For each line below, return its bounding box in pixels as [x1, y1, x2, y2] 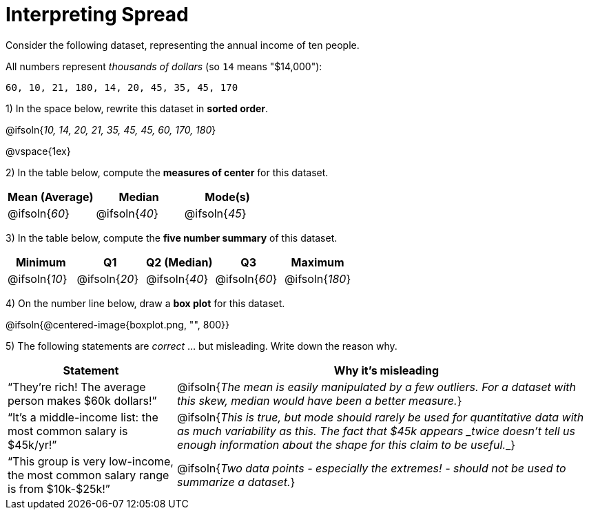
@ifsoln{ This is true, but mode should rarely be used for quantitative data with [176, 410, 584, 424]
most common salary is [8, 423, 128, 438]
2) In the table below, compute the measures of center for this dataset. [6, 166, 329, 178]
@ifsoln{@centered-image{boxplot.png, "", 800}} [6, 318, 229, 330]
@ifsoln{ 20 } [76, 271, 139, 286]
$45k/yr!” [8, 437, 57, 452]
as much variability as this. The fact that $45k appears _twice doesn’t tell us [176, 423, 575, 438]
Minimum [15, 255, 66, 269]
